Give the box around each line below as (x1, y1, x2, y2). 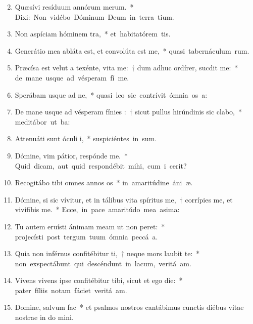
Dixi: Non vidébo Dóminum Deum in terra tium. (15, 11, 174, 22)
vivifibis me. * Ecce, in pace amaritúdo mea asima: (15, 204, 180, 215)
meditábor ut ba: (15, 116, 70, 127)
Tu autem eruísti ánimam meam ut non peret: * (15, 221, 165, 231)
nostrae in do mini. (15, 312, 74, 322)
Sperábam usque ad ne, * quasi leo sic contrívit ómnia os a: (15, 89, 208, 100)
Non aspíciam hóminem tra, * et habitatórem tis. (15, 28, 171, 39)
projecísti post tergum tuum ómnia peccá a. (15, 231, 158, 241)
